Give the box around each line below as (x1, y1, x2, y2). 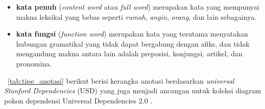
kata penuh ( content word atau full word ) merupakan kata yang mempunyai (16, 2, 259, 12)
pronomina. (16, 58, 52, 68)
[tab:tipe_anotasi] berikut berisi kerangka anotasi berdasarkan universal (8, 75, 234, 86)
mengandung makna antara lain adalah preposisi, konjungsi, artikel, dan (16, 48, 243, 59)
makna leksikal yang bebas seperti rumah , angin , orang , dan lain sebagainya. (16, 11, 257, 22)
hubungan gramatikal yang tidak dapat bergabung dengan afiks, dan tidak (16, 38, 250, 49)
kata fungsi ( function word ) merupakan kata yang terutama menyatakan (16, 28, 248, 39)
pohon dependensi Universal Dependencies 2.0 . (4, 95, 153, 105)
